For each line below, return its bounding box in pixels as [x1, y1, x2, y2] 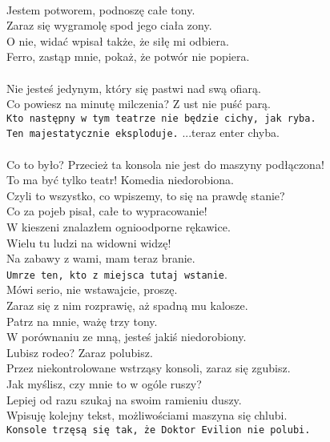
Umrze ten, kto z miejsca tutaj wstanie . [6, 265, 227, 282]
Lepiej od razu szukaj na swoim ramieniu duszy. [6, 391, 242, 408]
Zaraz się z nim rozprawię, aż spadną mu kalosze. [6, 297, 248, 314]
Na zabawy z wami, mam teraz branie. [6, 250, 195, 267]
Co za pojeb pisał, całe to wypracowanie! [6, 203, 207, 219]
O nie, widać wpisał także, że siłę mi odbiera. [6, 32, 229, 49]
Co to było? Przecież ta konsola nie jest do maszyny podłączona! [6, 155, 324, 172]
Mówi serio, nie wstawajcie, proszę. [6, 281, 178, 298]
